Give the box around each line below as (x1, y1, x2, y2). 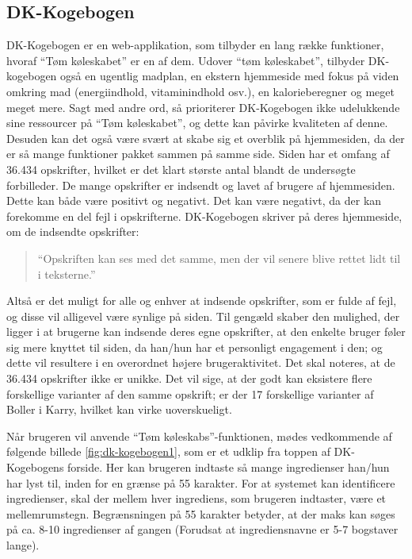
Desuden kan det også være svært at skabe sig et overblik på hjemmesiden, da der (6, 129, 405, 146)
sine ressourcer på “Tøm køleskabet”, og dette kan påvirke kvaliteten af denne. (6, 114, 388, 131)
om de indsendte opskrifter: (6, 223, 139, 240)
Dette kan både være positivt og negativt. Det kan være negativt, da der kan (6, 192, 382, 209)
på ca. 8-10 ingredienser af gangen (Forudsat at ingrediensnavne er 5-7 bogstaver (6, 521, 399, 538)
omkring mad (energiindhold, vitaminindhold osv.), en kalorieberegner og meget (6, 83, 395, 99)
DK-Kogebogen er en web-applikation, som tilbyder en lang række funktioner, (6, 37, 384, 53)
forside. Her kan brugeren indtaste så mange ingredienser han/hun (67, 459, 390, 476)
